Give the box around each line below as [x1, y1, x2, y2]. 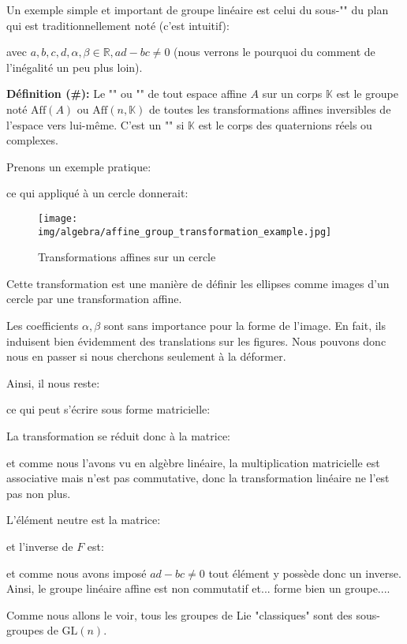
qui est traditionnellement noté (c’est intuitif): [6, 17, 230, 33]
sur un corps [262, 85, 323, 102]
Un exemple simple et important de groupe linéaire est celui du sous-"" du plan [6, 2, 389, 17]
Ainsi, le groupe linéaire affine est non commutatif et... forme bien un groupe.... [6, 580, 390, 597]
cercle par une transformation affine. [6, 290, 182, 307]
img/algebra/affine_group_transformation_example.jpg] [38, 226, 332, 238]
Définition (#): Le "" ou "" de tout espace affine [6, 85, 247, 102]
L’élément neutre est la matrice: [6, 511, 161, 528]
